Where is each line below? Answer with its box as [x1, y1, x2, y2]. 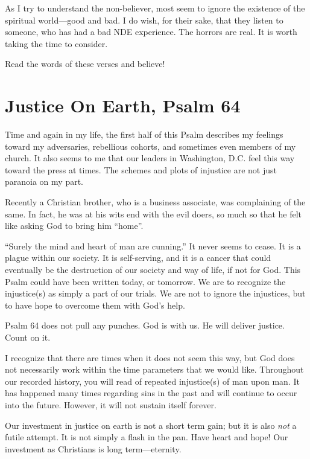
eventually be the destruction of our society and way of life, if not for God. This [5, 263, 301, 276]
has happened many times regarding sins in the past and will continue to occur [5, 387, 297, 399]
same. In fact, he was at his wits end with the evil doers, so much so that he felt [5, 207, 302, 220]
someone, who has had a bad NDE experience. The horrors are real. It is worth [5, 25, 297, 38]
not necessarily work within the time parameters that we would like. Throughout [5, 363, 304, 376]
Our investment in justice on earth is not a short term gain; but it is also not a [5, 419, 297, 431]
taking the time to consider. [5, 37, 108, 50]
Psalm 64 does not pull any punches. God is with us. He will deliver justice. [5, 319, 285, 332]
